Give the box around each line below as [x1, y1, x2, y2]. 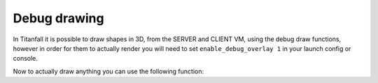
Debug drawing [13, 10, 104, 26]
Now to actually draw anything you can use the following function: [13, 67, 204, 75]
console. [13, 54, 38, 63]
